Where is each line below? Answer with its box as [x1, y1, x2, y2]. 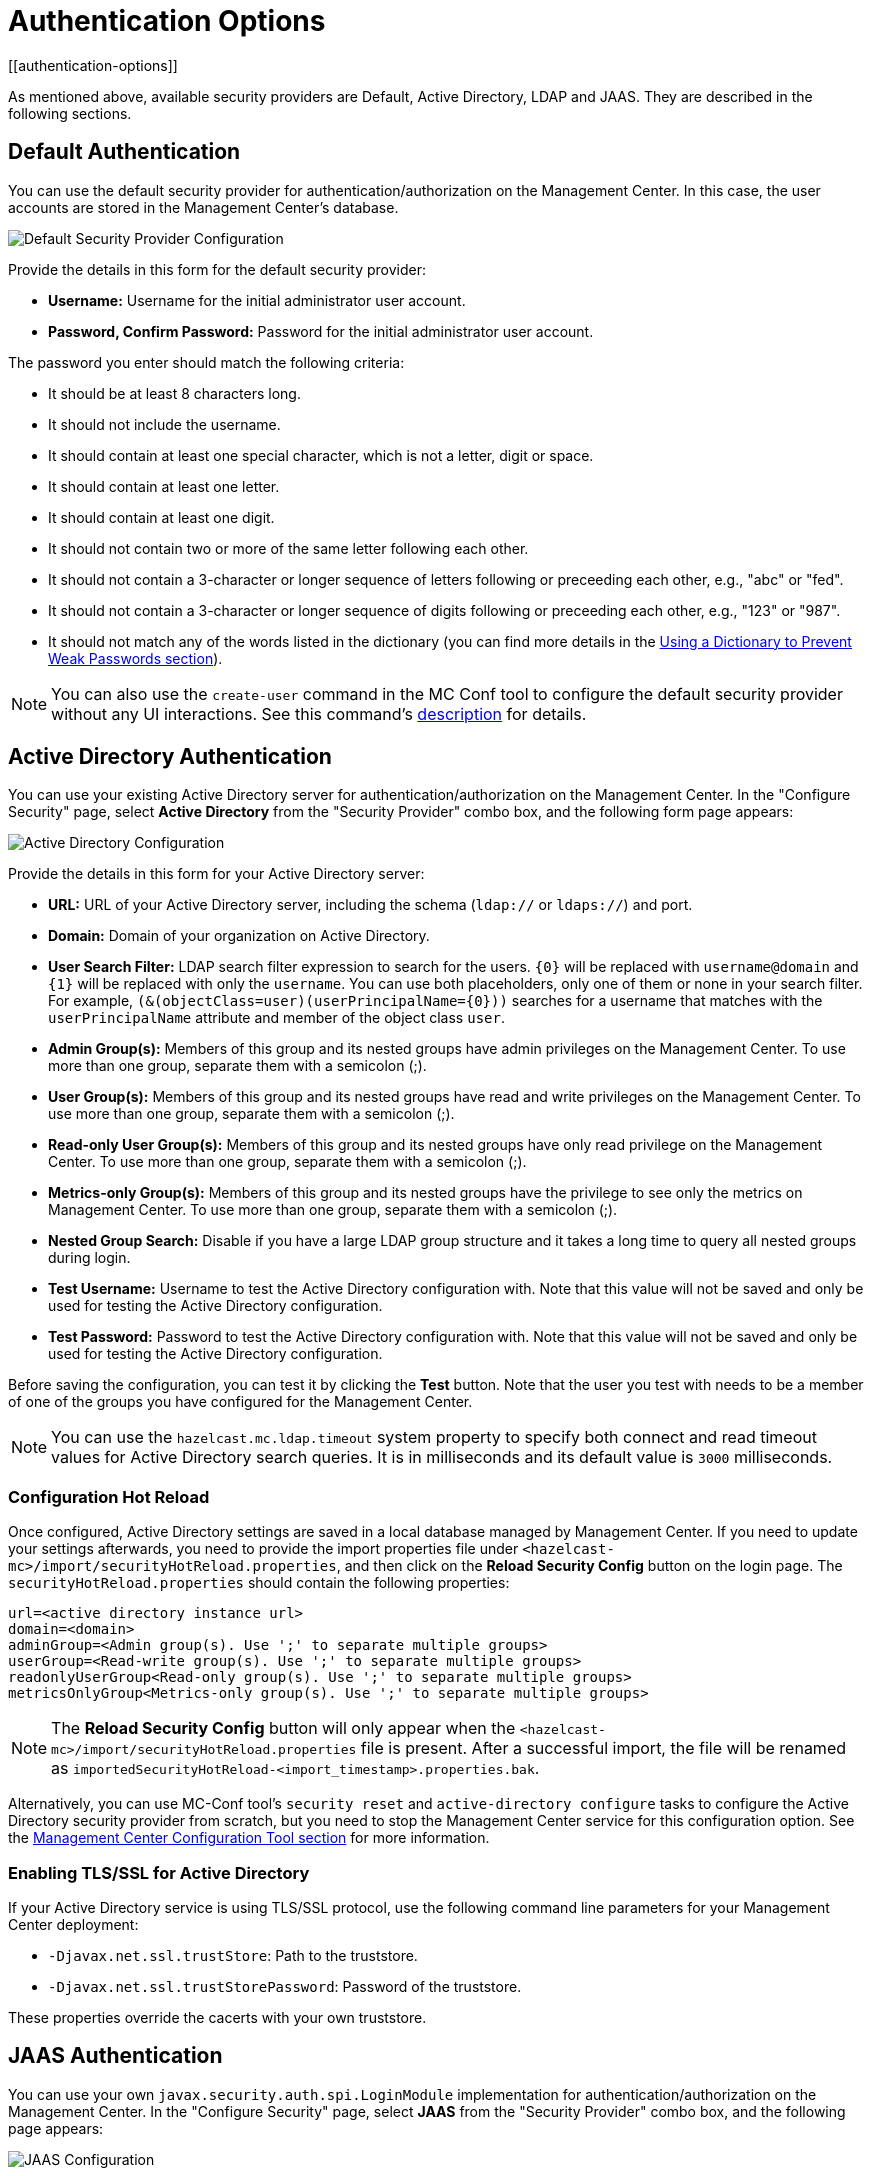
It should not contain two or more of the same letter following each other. [48, 539, 529, 557]
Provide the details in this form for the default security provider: [8, 260, 426, 278]
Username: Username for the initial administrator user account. [48, 291, 466, 309]
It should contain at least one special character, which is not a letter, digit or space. [48, 446, 594, 464]
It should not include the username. [48, 415, 281, 433]
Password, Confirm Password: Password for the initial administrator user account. [48, 322, 594, 340]
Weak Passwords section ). [48, 649, 223, 667]
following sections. [8, 104, 132, 122]
